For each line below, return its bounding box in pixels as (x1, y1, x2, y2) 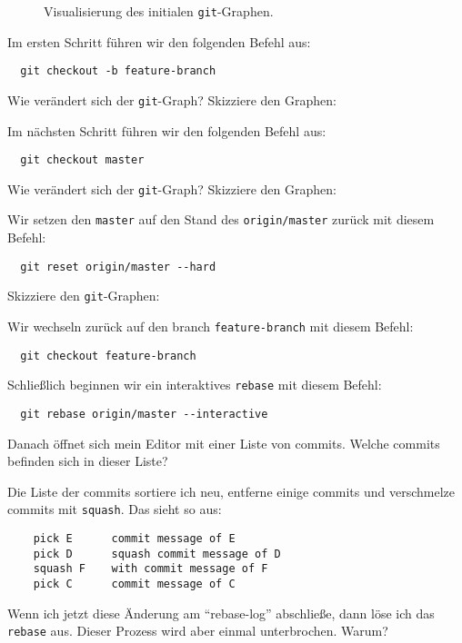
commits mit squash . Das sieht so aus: (7, 500, 222, 519)
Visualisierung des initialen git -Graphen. (44, 2, 274, 20)
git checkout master (20, 153, 145, 167)
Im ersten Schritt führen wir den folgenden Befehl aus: (7, 32, 311, 51)
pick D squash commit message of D (33, 547, 281, 560)
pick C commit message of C (33, 578, 236, 591)
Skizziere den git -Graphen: (7, 286, 160, 305)
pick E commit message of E (33, 532, 236, 546)
